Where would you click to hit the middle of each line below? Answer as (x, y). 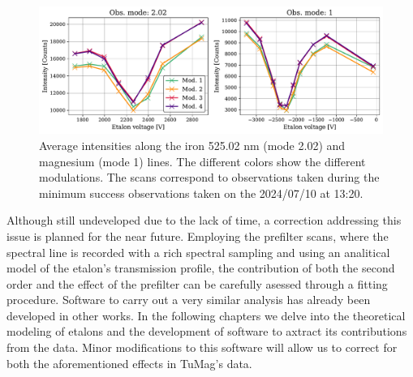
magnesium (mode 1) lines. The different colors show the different (202, 161)
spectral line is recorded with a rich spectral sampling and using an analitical (198, 252)
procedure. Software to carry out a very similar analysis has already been (189, 300)
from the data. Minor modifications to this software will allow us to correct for (202, 347)
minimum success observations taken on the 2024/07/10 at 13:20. (201, 193)
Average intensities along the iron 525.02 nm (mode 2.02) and (192, 145)
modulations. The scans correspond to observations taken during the (209, 177)
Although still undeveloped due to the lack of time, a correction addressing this (204, 220)
